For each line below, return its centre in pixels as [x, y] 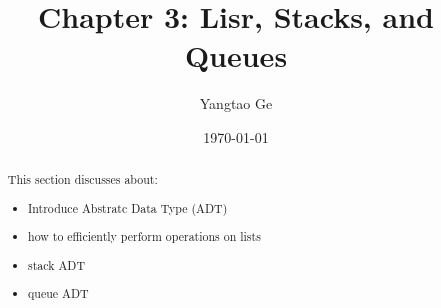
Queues [236, 55]
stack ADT [57, 264]
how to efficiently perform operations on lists [144, 236]
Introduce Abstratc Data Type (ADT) [128, 207]
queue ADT [58, 293]
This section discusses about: [82, 179]
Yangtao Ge [236, 103]
